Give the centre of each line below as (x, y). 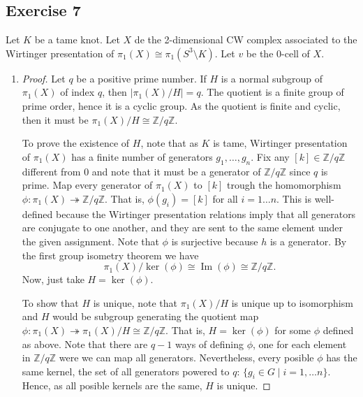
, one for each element (300, 344)
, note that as (169, 143)
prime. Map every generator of (87, 185)
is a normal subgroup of (272, 78)
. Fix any (270, 156)
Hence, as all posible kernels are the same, (112, 385)
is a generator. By (308, 241)
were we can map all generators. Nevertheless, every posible (186, 358)
